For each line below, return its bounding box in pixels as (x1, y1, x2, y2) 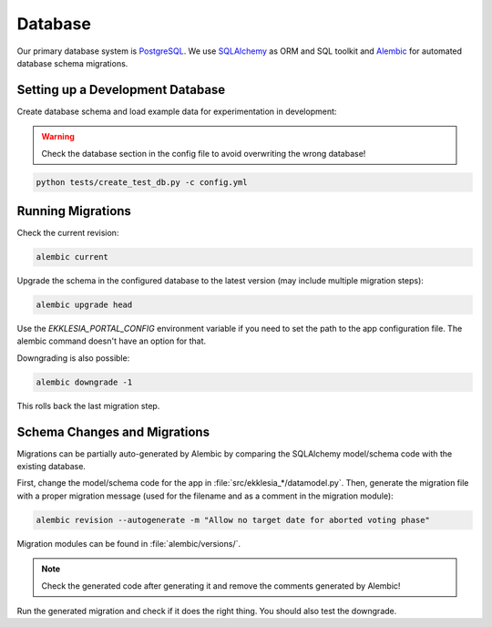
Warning (41, 131, 75, 142)
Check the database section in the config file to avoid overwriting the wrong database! (41, 148, 366, 159)
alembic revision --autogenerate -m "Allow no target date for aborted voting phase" (36, 515, 430, 525)
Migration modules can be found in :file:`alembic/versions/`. (16, 538, 241, 549)
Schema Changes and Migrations (16, 424, 210, 439)
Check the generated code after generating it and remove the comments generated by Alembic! (41, 580, 401, 591)
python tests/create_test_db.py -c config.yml (36, 177, 248, 187)
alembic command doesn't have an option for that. (16, 335, 207, 346)
